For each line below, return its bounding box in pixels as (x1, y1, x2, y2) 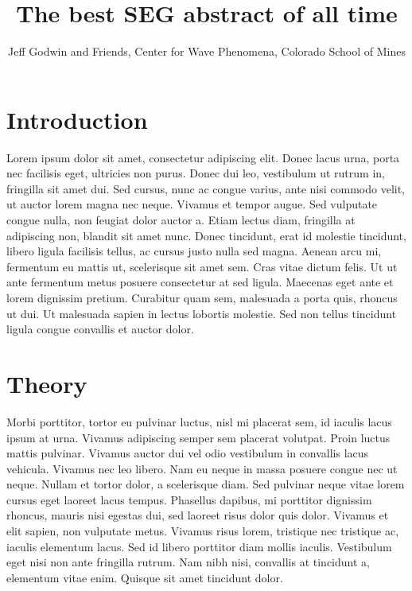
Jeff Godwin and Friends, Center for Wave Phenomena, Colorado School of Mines (8, 43, 406, 60)
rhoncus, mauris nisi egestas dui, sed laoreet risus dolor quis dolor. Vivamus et (6, 507, 389, 523)
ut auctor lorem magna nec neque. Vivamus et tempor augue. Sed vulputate (6, 196, 378, 212)
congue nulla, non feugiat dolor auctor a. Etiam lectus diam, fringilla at (6, 212, 356, 228)
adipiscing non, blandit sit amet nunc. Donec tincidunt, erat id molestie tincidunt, (6, 227, 406, 243)
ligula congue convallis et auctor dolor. (6, 321, 194, 337)
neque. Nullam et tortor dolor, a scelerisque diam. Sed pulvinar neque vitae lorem (6, 476, 405, 492)
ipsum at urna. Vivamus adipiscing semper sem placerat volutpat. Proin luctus (6, 429, 391, 445)
